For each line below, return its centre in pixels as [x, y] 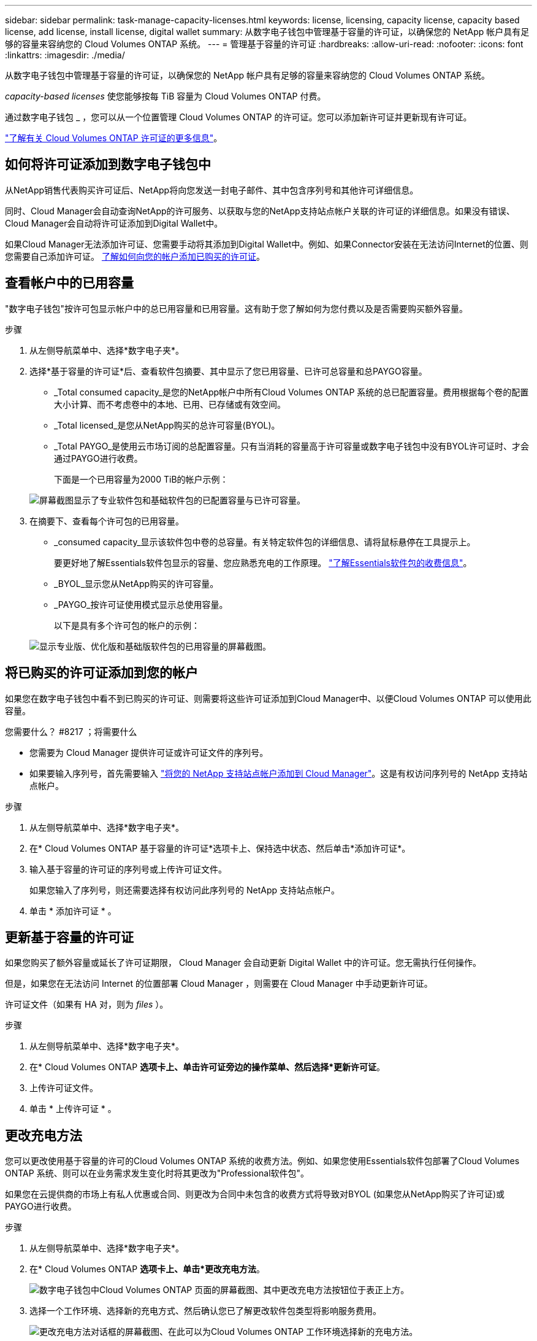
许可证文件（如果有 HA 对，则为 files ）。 [87, 1005]
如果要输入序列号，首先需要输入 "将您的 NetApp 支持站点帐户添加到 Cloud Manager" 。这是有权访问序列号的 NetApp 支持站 [279, 773]
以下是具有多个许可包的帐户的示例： [127, 625]
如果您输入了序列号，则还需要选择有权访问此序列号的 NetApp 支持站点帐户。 [185, 890]
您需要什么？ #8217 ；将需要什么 [71, 731]
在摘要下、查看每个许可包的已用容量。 [107, 521]
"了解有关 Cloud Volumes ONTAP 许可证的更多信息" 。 [114, 138]
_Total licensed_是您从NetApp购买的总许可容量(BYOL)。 [167, 425]
